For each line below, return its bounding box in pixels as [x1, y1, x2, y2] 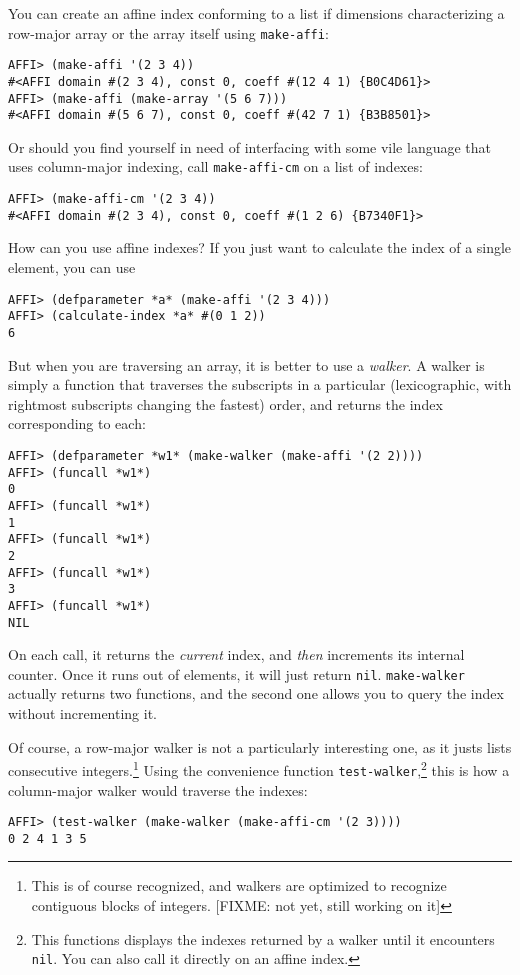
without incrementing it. [8, 703, 158, 724]
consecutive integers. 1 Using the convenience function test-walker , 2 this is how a [8, 757, 510, 780]
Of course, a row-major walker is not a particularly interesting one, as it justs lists [8, 736, 512, 757]
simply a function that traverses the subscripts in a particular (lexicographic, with [8, 374, 512, 395]
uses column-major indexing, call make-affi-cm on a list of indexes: [8, 156, 423, 177]
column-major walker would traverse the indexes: [8, 779, 308, 800]
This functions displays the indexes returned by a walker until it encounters [31, 928, 495, 949]
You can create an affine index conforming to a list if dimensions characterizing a [8, 3, 505, 23]
